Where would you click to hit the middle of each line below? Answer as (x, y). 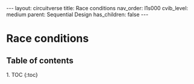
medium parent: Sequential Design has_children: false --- (77, 14)
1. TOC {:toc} (22, 75)
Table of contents (40, 60)
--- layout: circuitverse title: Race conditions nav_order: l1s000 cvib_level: (97, 8)
